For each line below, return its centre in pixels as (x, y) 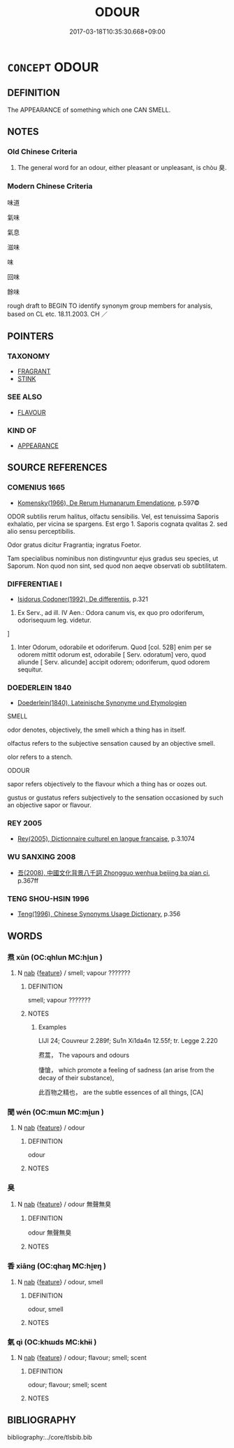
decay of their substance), (76, 1077)
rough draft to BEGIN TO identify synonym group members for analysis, (110, 306)
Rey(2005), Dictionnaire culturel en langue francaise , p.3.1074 (106, 838)
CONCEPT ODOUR (53, 67)
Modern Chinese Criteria (50, 186)
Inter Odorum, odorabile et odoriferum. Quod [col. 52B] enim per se (114, 647)
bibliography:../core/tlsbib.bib (50, 1437)
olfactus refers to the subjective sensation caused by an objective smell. (111, 744)
